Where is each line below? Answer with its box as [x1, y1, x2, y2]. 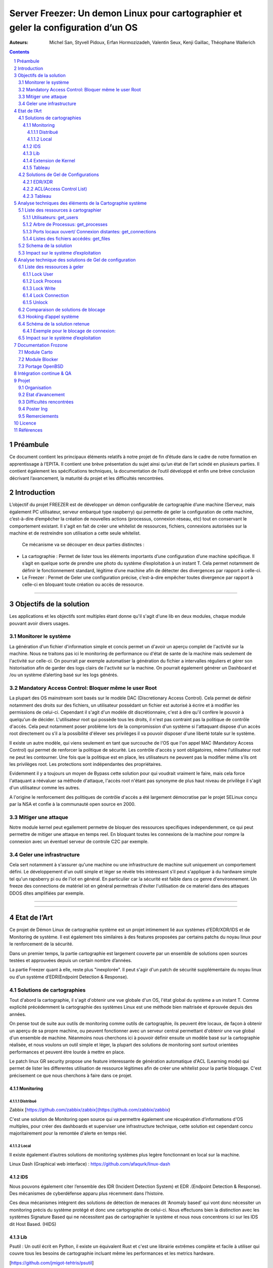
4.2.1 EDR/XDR [23, 179, 53, 185]
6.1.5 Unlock [23, 299, 48, 305]
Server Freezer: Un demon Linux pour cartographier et [9, 8, 242, 19]
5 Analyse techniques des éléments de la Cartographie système [14, 200, 147, 206]
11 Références [14, 427, 43, 433]
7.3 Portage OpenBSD [18, 363, 64, 369]
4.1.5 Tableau [23, 164, 50, 170]
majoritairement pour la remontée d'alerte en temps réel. [9, 1130, 127, 1136]
